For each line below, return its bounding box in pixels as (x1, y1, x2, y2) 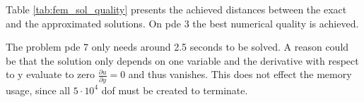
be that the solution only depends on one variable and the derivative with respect (6, 53, 359, 68)
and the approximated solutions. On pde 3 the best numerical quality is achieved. (6, 15, 359, 30)
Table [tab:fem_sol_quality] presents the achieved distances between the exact (6, 2, 347, 16)
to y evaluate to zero (6, 67, 95, 82)
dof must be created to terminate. (101, 82, 248, 97)
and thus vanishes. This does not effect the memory (128, 67, 352, 82)
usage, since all (6, 82, 71, 97)
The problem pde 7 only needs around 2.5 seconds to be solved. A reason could (6, 39, 349, 54)
